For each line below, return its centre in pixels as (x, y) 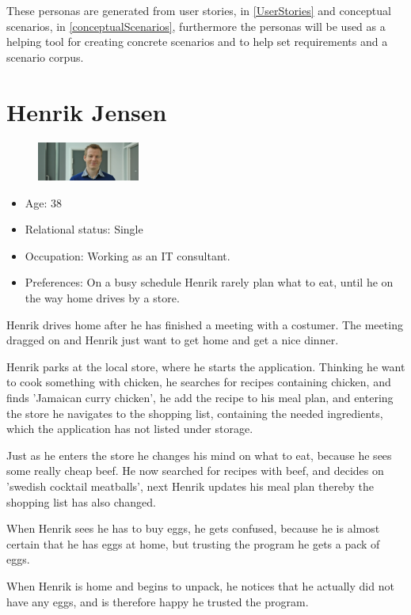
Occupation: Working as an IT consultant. (127, 255)
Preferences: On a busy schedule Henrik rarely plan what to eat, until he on (209, 282)
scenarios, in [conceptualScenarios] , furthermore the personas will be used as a (196, 26)
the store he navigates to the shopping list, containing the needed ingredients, (195, 413)
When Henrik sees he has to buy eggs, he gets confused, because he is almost (193, 528)
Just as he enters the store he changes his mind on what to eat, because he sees (199, 455)
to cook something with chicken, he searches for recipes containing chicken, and (199, 382)
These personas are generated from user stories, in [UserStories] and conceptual (199, 10)
